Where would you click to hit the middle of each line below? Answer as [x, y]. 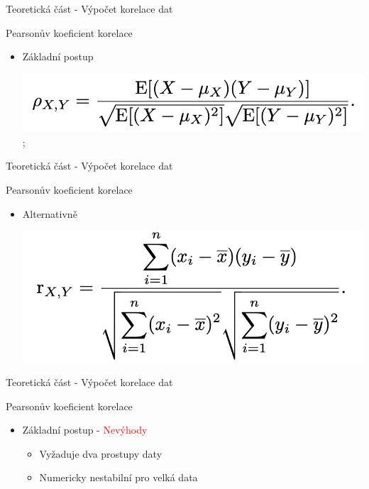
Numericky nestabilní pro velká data [119, 477]
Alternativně [50, 213]
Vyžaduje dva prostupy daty [101, 453]
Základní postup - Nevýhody [85, 430]
